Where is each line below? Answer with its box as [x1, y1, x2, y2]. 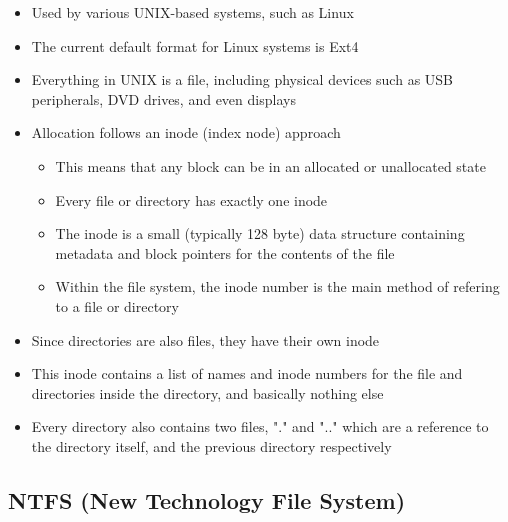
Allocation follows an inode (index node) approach [31, 122, 341, 143]
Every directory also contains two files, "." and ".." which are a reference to [31, 416, 489, 437]
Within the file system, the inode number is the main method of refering [55, 276, 500, 297]
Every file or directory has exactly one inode [55, 189, 328, 210]
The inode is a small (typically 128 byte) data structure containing [55, 223, 465, 244]
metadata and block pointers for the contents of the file [55, 242, 395, 263]
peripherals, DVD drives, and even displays [31, 88, 296, 109]
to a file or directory [55, 295, 179, 316]
